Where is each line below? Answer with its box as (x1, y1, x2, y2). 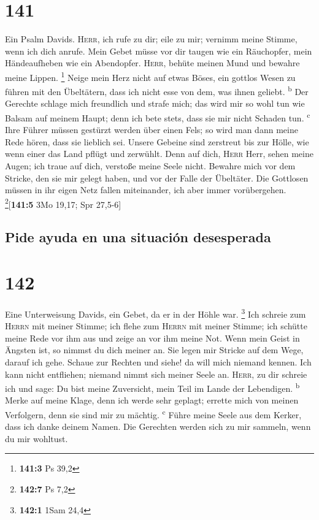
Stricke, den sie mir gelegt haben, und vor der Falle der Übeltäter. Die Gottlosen (5, 171, 309, 184)
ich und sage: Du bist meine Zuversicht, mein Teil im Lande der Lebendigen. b (5, 380, 300, 394)
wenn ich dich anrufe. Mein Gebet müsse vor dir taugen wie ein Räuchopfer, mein (5, 44, 312, 57)
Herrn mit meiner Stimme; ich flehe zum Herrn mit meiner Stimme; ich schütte (5, 319, 307, 332)
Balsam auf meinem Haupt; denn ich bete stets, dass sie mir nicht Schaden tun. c (5, 110, 310, 124)
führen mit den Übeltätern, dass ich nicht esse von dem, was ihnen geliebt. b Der (5, 83, 309, 97)
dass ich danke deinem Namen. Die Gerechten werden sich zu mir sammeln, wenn (5, 420, 311, 433)
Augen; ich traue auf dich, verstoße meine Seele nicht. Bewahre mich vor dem (5, 159, 296, 172)
